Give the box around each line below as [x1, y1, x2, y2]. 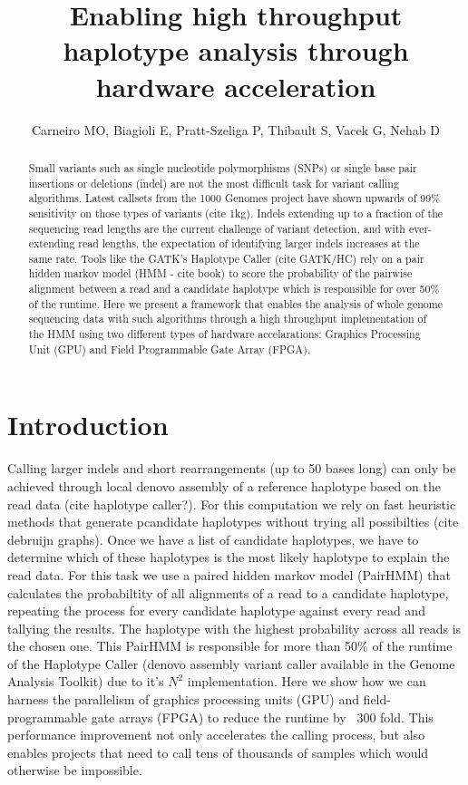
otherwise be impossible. [7, 761, 142, 780]
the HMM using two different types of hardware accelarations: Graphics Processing [28, 326, 421, 342]
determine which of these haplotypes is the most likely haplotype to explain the [7, 548, 450, 567]
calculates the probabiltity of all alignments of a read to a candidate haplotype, [7, 583, 449, 602]
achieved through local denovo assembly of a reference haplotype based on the [7, 476, 441, 495]
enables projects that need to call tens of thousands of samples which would [7, 742, 429, 761]
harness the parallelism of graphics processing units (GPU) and [7, 690, 359, 709]
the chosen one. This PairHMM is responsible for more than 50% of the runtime [7, 636, 453, 655]
